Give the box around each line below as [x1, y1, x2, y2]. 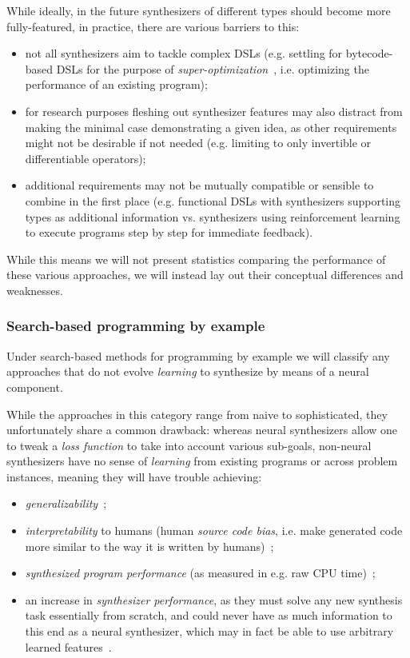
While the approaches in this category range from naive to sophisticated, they [6, 405, 388, 422]
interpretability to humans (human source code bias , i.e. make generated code [25, 522, 403, 539]
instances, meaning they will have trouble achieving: [6, 468, 262, 485]
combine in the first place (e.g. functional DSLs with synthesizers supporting [25, 192, 401, 209]
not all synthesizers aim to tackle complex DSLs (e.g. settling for [25, 45, 343, 62]
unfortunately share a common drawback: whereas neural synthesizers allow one [6, 421, 398, 438]
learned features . [25, 638, 112, 655]
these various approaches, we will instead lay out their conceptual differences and [6, 266, 404, 283]
